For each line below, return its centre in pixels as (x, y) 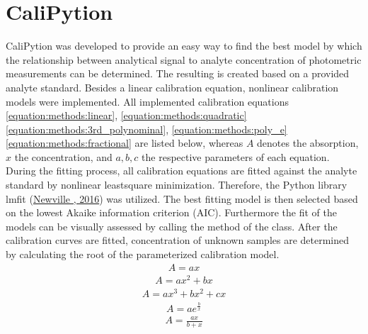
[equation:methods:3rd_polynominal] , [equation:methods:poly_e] (146, 129)
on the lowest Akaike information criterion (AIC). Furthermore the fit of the (171, 212)
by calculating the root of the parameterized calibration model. (143, 254)
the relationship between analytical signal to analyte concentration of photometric (184, 59)
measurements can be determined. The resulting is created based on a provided (178, 73)
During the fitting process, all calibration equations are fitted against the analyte (182, 171)
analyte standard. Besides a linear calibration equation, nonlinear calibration (172, 87)
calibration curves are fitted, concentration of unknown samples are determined (178, 240)
